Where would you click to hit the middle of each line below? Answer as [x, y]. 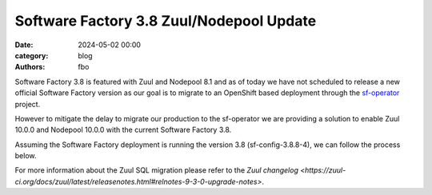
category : [32, 55]
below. [26, 156]
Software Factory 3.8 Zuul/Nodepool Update [166, 21]
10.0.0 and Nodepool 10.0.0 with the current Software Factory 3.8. [123, 130]
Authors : [30, 67]
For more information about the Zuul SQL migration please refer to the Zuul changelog [157, 170]
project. [28, 104]
